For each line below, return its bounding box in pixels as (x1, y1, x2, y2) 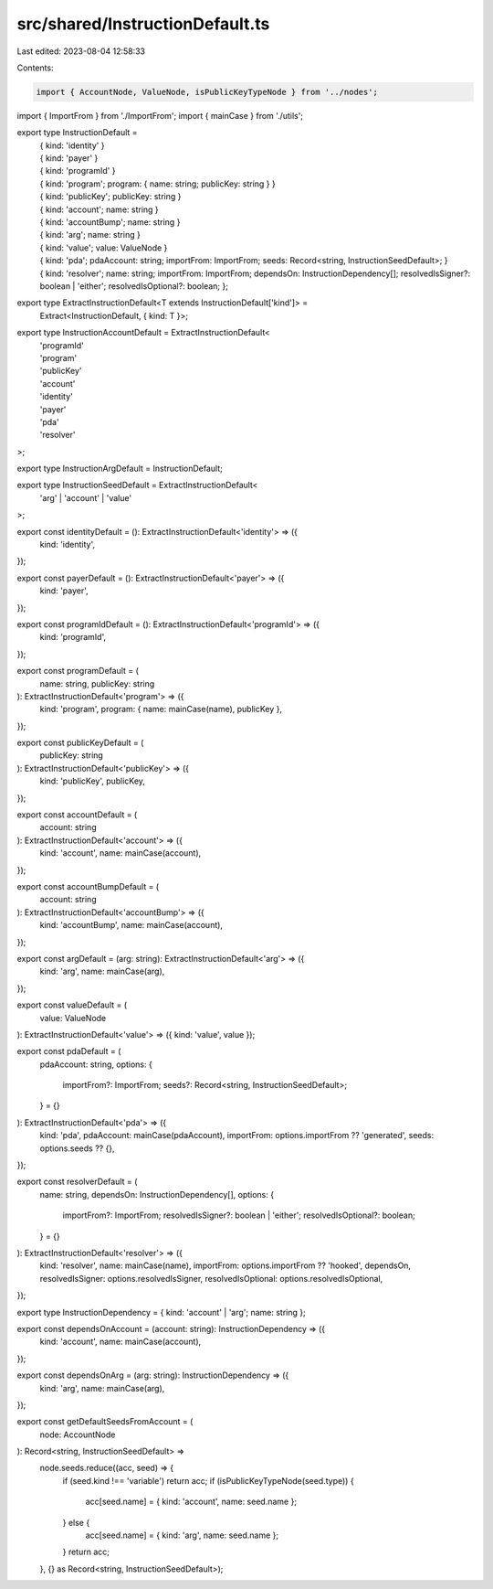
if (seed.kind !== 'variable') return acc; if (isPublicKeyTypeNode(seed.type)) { (62, 1475, 355, 1486)
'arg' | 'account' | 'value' (39, 492, 132, 503)
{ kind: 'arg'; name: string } (39, 229, 141, 240)
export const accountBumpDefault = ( (16, 881, 160, 891)
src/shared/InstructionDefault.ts (16, 14, 270, 34)
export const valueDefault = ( (16, 999, 128, 1010)
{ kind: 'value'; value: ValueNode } (39, 242, 168, 253)
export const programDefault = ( (16, 666, 139, 677)
